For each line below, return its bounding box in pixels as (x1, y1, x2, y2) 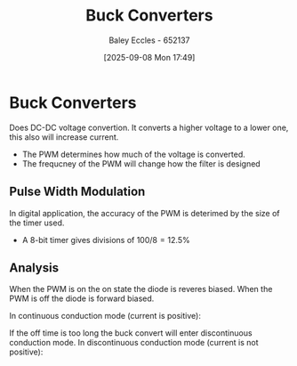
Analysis (9, 260, 60, 275)
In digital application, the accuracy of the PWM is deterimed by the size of (9, 207, 280, 218)
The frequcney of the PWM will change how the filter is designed (21, 158, 261, 169)
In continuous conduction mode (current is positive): (9, 311, 202, 321)
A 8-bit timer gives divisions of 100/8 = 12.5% (21, 234, 190, 245)
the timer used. (9, 217, 65, 228)
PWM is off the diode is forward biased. (9, 293, 155, 304)
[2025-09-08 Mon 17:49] (103, 52, 196, 62)
